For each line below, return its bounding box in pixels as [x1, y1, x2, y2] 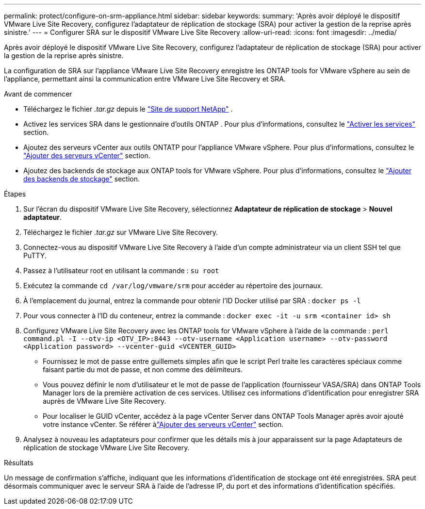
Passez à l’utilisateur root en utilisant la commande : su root [23, 266, 219, 275]
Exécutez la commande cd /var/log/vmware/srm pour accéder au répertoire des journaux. [23, 281, 323, 290]
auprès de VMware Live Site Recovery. [43, 397, 166, 405]
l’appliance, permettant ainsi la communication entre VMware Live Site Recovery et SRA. [4, 75, 286, 83]
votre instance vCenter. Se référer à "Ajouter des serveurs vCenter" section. [43, 420, 284, 428]
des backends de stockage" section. [23, 175, 140, 183]
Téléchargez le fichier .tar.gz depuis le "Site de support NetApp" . [23, 105, 233, 113]
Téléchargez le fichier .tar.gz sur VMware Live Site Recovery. [23, 228, 218, 236]
